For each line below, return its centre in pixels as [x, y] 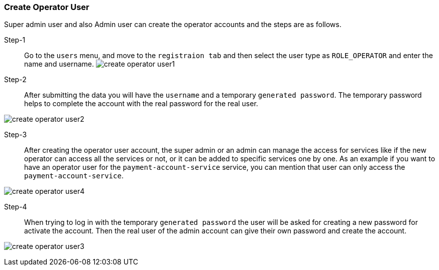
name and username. [59, 64]
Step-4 [16, 207]
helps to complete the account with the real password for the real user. [141, 104]
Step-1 [15, 40]
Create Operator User [47, 7]
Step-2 [15, 80]
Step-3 [16, 135]
